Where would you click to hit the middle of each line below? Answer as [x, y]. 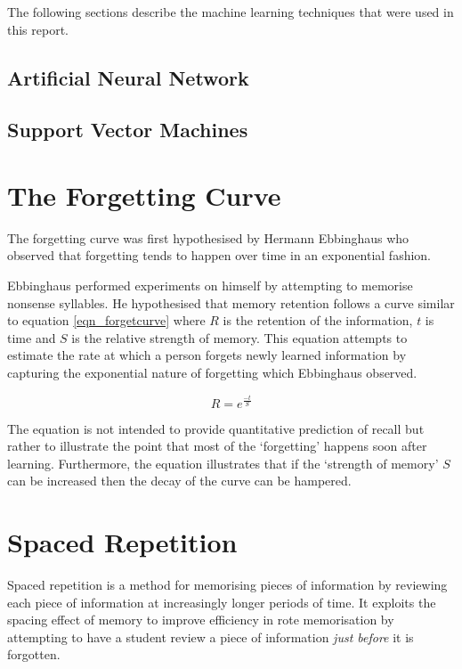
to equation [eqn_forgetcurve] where [106, 320]
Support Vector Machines [128, 130]
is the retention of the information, [318, 320]
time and [32, 337]
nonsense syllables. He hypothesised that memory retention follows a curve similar [231, 302]
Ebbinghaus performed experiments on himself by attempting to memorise [210, 286]
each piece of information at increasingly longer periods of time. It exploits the [222, 602]
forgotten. [34, 654]
